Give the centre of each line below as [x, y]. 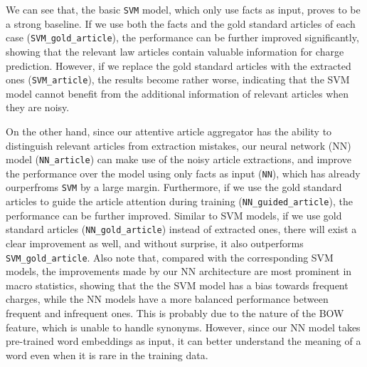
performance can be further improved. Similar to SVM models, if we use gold [174, 215]
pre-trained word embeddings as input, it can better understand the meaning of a [183, 341]
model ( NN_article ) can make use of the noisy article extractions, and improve [179, 159]
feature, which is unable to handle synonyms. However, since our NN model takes [183, 327]
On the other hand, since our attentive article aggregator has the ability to [169, 131]
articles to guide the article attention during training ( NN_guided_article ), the [179, 201]
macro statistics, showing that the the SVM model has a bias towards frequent [177, 285]
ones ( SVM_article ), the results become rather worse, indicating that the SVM [178, 79]
